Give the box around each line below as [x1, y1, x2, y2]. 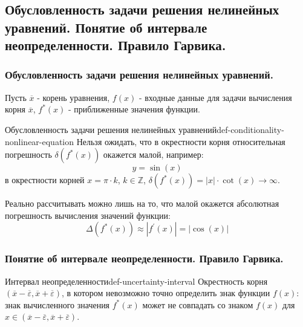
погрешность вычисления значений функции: [5, 209, 171, 221]
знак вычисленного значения [5, 298, 110, 311]
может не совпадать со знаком [142, 298, 253, 311]
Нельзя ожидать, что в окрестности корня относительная [76, 135, 285, 147]
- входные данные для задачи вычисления [138, 91, 292, 103]
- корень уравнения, [37, 91, 110, 103]
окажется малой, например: [103, 148, 204, 161]
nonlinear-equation [5, 135, 74, 147]
